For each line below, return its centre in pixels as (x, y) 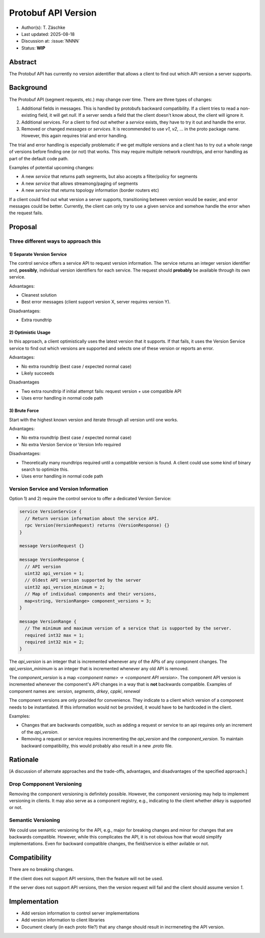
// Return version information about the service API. (92, 518)
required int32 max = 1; (54, 635)
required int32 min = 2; (54, 642)
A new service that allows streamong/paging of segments (80, 183)
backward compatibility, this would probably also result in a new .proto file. (97, 746)
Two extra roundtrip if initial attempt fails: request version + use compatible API (101, 391)
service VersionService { (51, 512)
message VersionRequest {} (52, 546)
